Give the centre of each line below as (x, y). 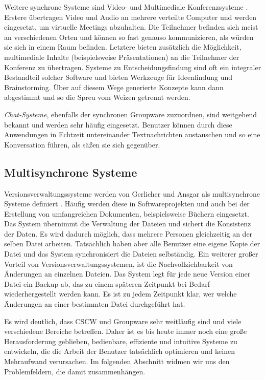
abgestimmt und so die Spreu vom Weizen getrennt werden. (97, 97)
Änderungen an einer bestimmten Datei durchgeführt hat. (95, 304)
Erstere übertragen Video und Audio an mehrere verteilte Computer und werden (130, 17)
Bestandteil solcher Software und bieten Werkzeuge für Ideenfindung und (118, 77)
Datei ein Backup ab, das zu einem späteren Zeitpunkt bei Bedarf (107, 283)
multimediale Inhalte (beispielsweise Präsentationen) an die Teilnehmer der (122, 57)
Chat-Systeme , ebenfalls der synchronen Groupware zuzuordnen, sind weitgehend (130, 114)
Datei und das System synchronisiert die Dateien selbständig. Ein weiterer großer (131, 254)
